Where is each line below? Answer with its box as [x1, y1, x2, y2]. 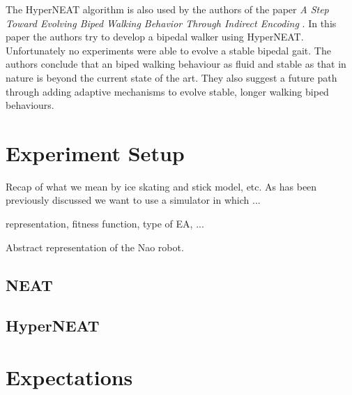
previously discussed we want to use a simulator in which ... [6, 193, 261, 207]
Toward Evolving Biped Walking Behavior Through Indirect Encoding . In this [6, 15, 337, 30]
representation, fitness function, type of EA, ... [6, 216, 204, 231]
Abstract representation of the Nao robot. [6, 239, 184, 254]
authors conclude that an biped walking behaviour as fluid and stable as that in [6, 57, 346, 71]
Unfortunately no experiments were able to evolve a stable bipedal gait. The [6, 43, 331, 57]
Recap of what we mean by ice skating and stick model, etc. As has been [6, 179, 317, 193]
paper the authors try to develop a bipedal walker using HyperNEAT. [6, 29, 304, 44]
